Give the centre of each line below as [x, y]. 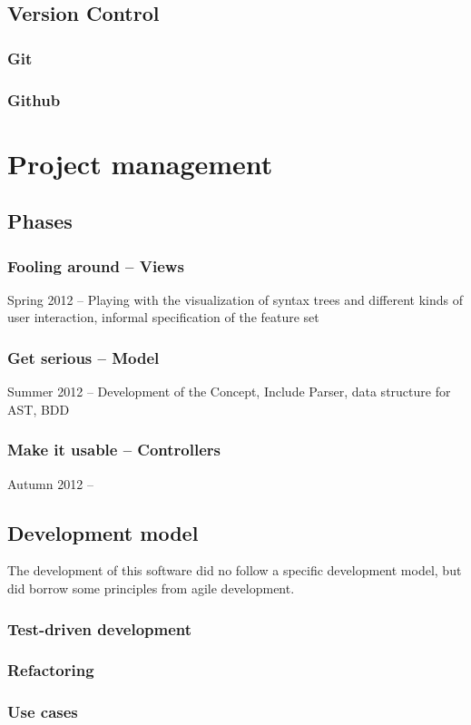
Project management [140, 163]
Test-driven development [100, 628]
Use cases [43, 712]
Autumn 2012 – [50, 483]
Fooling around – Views [96, 265]
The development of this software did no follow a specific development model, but [235, 570]
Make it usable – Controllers [114, 450]
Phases [40, 221]
